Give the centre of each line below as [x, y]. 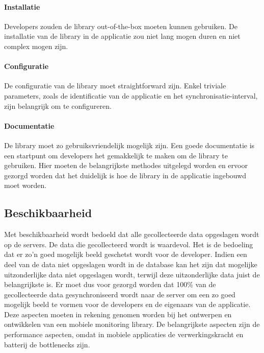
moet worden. [25, 185]
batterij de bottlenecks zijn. [47, 344]
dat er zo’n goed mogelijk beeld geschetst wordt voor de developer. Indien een [126, 254]
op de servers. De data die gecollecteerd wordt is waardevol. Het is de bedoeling [129, 244]
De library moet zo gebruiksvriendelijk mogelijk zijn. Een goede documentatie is [129, 145]
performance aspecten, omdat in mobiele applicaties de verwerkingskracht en [124, 334]
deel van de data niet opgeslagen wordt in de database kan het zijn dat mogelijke [131, 264]
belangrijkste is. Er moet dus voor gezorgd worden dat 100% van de [110, 284]
